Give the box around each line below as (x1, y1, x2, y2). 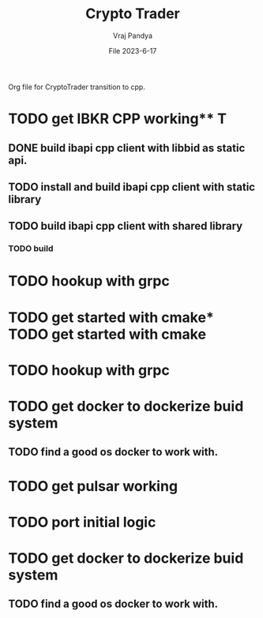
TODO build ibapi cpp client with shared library (8, 219, 243, 233)
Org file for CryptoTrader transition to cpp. (8, 82, 146, 92)
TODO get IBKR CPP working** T (8, 110, 227, 128)
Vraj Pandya (113, 31, 152, 40)
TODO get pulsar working (8, 477, 178, 495)
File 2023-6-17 (108, 46, 157, 55)
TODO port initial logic (8, 513, 156, 531)
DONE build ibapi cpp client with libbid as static (8, 141, 246, 155)
